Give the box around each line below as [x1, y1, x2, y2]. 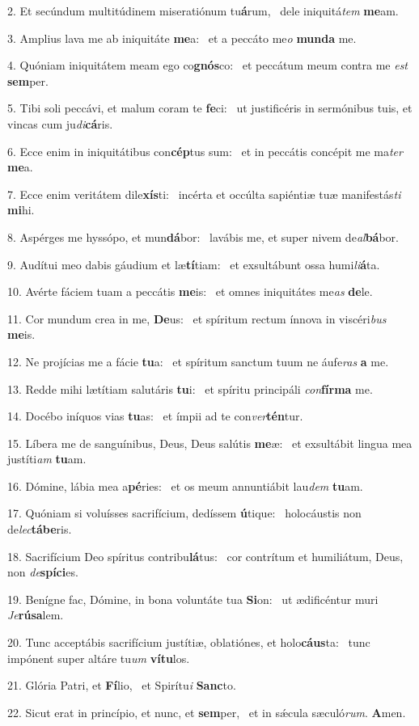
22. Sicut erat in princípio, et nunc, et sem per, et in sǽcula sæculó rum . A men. [7, 703, 406, 720]
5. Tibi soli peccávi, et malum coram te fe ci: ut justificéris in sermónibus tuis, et [7, 99, 413, 116]
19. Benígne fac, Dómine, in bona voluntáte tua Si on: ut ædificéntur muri [7, 590, 379, 607]
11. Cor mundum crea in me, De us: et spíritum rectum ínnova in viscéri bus [7, 310, 387, 327]
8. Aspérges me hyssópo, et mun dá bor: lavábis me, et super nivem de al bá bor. [7, 228, 399, 245]
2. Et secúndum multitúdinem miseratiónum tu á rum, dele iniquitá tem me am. [7, 2, 399, 19]
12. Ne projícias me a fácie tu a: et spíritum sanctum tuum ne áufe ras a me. [7, 352, 389, 369]
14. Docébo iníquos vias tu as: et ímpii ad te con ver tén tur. [7, 407, 303, 424]
